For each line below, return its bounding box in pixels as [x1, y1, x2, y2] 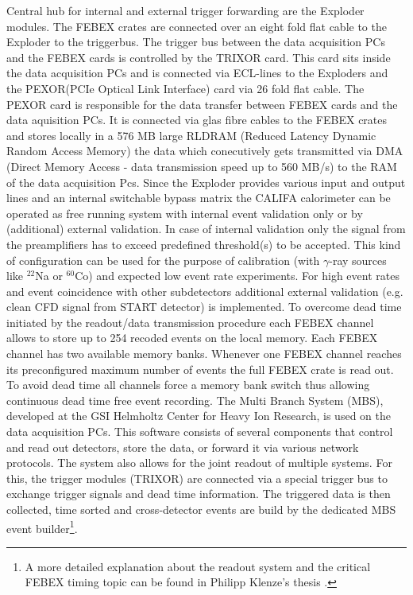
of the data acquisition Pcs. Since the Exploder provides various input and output [6, 173, 406, 190]
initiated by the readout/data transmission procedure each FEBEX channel [6, 313, 374, 330]
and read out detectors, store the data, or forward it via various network [6, 438, 359, 455]
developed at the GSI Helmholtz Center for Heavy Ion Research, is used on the [6, 407, 391, 424]
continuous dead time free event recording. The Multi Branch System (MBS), [6, 391, 384, 408]
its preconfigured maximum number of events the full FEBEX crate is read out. [6, 360, 394, 377]
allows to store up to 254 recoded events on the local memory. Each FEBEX [6, 329, 378, 346]
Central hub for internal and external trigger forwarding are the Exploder [6, 2, 365, 18]
